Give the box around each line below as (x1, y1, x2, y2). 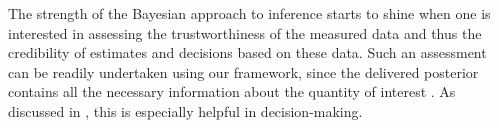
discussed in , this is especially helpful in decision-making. (8, 100, 363, 121)
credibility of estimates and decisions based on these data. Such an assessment (8, 42, 487, 63)
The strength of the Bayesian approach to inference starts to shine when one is (8, 3, 491, 23)
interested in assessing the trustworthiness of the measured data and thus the (8, 22, 482, 43)
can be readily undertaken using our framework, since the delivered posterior (8, 61, 479, 82)
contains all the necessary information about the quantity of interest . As (8, 81, 456, 102)
